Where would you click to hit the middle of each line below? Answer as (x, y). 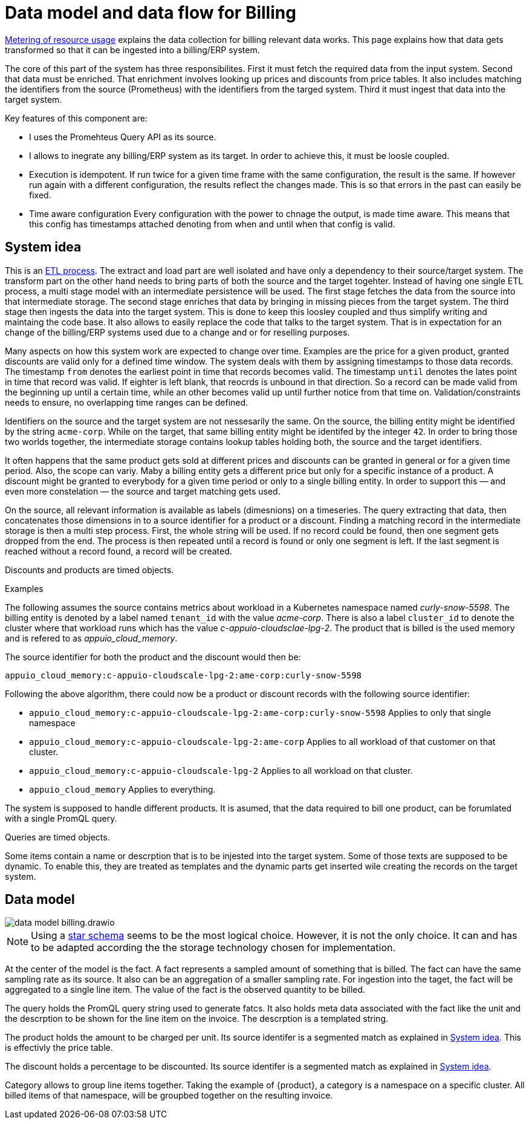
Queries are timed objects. (57, 837)
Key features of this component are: (76, 118)
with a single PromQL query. (61, 818)
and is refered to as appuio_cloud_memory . (91, 638)
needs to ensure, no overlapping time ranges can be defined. (127, 402)
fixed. (40, 195)
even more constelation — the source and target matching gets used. (143, 491)
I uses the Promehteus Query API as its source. (123, 137)
